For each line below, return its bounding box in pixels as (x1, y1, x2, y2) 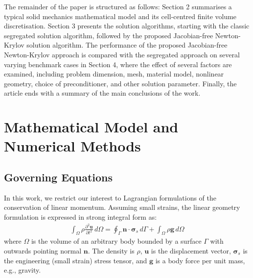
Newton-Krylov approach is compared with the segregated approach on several (4, 49, 240, 59)
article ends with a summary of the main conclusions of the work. (4, 88, 201, 98)
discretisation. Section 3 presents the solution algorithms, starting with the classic (4, 21, 250, 31)
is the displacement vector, (151, 245, 231, 255)
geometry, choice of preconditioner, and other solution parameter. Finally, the (4, 78, 237, 88)
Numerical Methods (4, 136, 141, 156)
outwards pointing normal (4, 245, 82, 255)
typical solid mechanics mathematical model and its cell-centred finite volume (4, 11, 237, 21)
